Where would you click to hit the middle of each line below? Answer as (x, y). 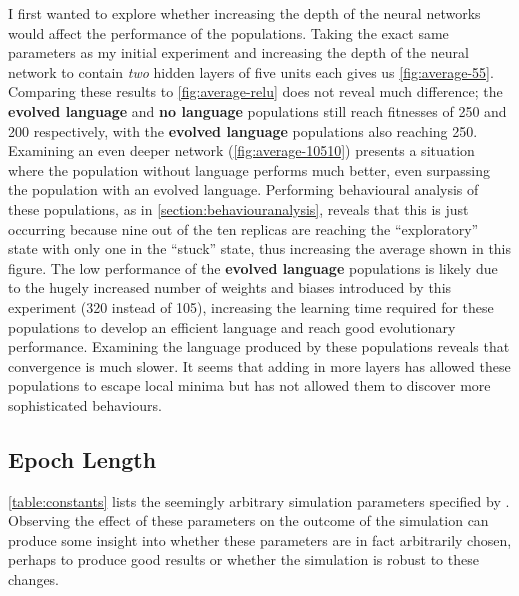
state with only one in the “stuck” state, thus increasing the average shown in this (260, 248)
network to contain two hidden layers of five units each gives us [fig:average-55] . (251, 71)
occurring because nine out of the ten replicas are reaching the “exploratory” (243, 228)
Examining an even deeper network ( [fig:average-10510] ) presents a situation (241, 150)
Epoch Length (82, 458)
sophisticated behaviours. (85, 404)
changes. (34, 579)
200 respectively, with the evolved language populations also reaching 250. (243, 130)
